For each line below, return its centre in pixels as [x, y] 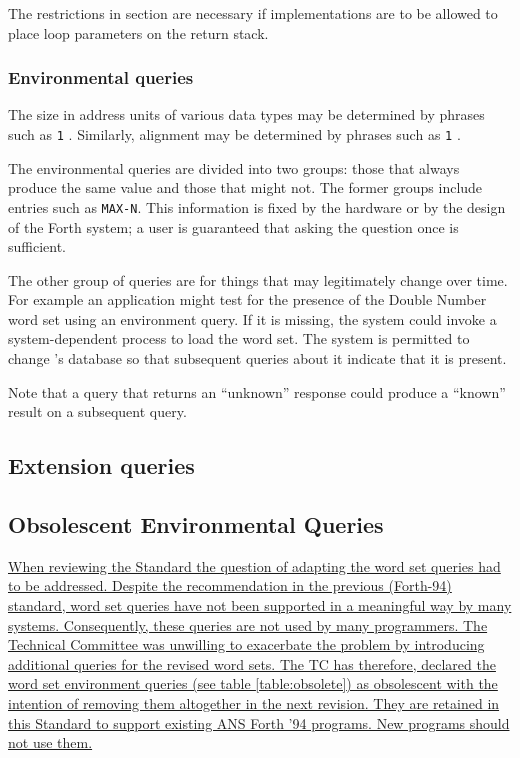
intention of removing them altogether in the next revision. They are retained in [254, 702]
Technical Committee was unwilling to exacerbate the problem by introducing [246, 644]
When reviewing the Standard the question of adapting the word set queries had [254, 565]
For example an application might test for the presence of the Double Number [247, 299]
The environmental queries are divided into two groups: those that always [234, 167]
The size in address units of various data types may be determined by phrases [246, 114]
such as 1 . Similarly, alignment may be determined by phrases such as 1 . [234, 134]
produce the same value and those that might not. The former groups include [245, 187]
